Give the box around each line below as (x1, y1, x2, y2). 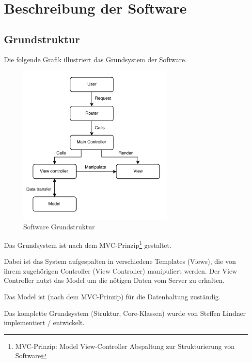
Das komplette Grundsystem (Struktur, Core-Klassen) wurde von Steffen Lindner (4, 308, 246, 318)
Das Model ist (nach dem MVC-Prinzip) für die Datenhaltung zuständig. (4, 292, 220, 302)
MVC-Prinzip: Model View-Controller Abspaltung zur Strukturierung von (15, 341, 235, 351)
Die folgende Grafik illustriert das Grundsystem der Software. (4, 54, 187, 64)
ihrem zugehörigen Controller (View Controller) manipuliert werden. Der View (4, 265, 237, 276)
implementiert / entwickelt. (4, 317, 85, 328)
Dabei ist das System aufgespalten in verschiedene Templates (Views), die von (4, 256, 236, 266)
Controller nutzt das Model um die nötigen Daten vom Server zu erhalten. (4, 275, 225, 285)
